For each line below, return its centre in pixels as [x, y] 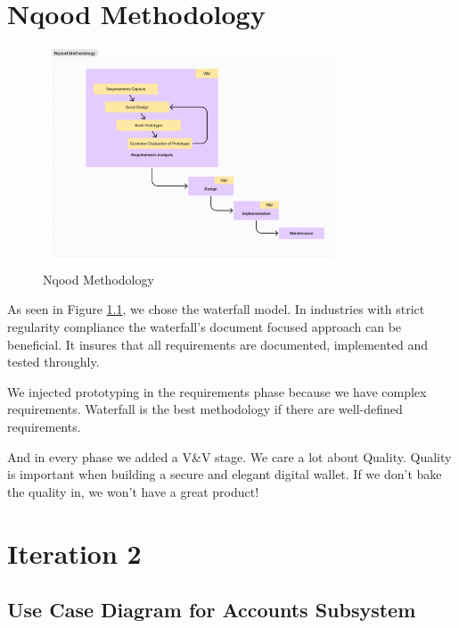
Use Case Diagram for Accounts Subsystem [212, 610]
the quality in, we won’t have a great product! [133, 491]
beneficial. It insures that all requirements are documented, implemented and [218, 344]
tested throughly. [53, 362]
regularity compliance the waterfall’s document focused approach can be [205, 327]
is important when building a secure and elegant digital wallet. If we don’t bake [225, 474]
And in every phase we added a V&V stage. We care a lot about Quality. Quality [229, 456]
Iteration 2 [74, 553]
